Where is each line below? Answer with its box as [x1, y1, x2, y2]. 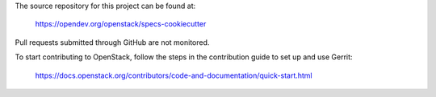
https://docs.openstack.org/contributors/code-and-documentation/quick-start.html [35, 71, 312, 80]
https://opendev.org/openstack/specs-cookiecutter [35, 19, 207, 29]
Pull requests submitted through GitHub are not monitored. [15, 37, 210, 47]
